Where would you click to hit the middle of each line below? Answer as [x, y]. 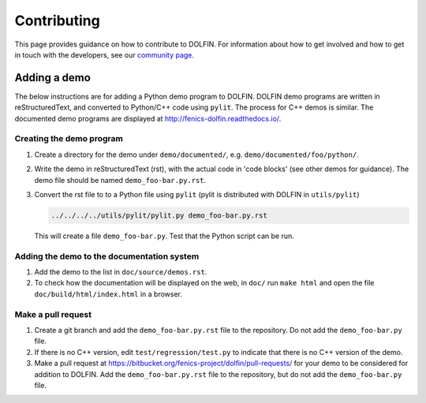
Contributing [57, 21]
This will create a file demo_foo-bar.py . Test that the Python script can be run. [164, 236]
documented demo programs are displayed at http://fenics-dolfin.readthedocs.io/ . [148, 118]
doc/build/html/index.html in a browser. [108, 294]
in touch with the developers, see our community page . [105, 54]
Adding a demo [52, 78]
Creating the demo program [69, 139]
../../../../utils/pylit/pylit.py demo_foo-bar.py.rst [159, 215]
